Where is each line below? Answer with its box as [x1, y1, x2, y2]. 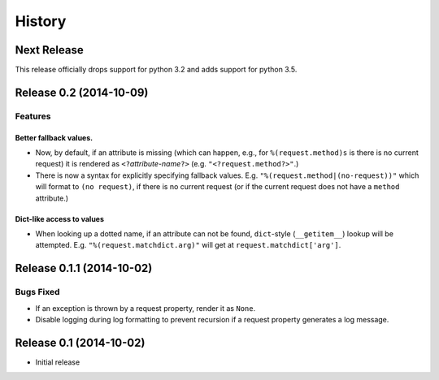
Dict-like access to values [15, 214, 105, 223]
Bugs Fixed [15, 287, 60, 298]
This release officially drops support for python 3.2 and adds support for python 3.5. [15, 65, 298, 75]
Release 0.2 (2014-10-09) [15, 85, 149, 99]
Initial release [35, 357, 80, 367]
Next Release [15, 43, 85, 57]
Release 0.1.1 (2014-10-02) [15, 261, 153, 275]
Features [15, 110, 51, 122]
